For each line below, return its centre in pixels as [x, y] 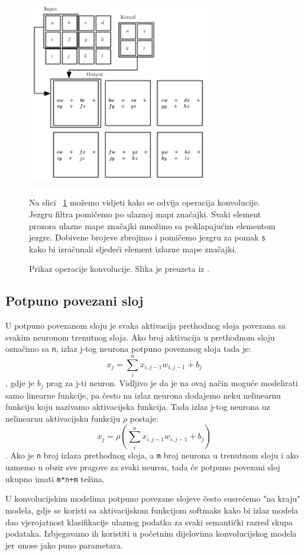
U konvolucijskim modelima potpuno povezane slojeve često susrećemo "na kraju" [153, 498]
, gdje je [20, 383]
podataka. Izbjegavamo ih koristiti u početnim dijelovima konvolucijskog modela [151, 533]
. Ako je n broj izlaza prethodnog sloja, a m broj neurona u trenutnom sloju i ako [152, 455]
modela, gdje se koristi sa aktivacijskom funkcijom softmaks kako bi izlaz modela [152, 510]
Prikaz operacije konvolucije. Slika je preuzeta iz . [119, 269]
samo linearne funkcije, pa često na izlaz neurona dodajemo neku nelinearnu [143, 395]
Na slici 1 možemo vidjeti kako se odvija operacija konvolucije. [145, 202]
